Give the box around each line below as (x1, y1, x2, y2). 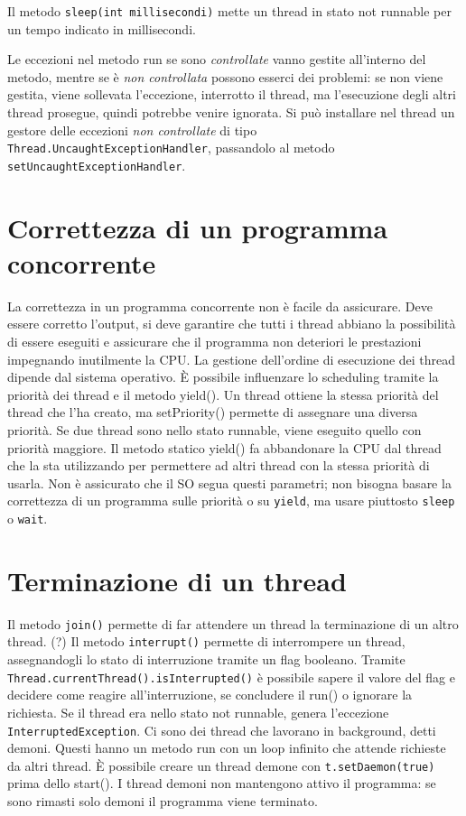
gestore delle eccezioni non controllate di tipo (7, 120, 257, 139)
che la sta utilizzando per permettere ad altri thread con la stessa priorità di (7, 456, 430, 475)
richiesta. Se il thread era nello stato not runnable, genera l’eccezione (7, 702, 389, 721)
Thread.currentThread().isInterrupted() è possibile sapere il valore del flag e (7, 667, 455, 686)
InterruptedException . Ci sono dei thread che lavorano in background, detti (7, 720, 436, 739)
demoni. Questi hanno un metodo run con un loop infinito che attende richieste (7, 738, 446, 757)
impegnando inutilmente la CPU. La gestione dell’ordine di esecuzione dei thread (7, 349, 456, 368)
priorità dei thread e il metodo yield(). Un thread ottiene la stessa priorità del (7, 385, 439, 403)
